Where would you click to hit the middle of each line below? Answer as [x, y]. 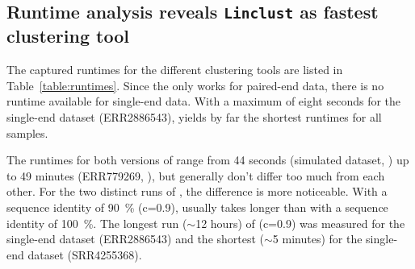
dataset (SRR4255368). [85, 254]
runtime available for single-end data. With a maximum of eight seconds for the [204, 101]
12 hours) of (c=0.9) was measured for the [300, 223]
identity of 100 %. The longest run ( [97, 223]
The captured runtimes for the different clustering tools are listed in [175, 70]
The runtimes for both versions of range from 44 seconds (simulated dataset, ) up [208, 160]
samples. [27, 132]
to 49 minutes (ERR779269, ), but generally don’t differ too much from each [196, 175]
